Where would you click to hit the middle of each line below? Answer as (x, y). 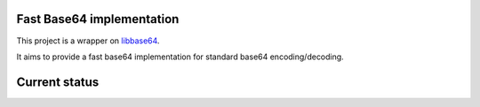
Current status (58, 82)
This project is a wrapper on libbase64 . (88, 41)
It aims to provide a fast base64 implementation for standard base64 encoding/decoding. (180, 57)
